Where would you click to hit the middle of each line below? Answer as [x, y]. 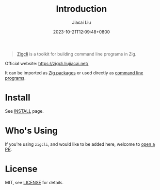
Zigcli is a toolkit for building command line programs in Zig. [77, 54]
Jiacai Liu [81, 22]
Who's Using [32, 131]
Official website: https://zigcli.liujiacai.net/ [47, 63]
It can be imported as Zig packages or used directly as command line [74, 73]
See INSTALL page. [24, 111]
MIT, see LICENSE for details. [34, 182]
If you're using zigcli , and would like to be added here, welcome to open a [80, 144]
